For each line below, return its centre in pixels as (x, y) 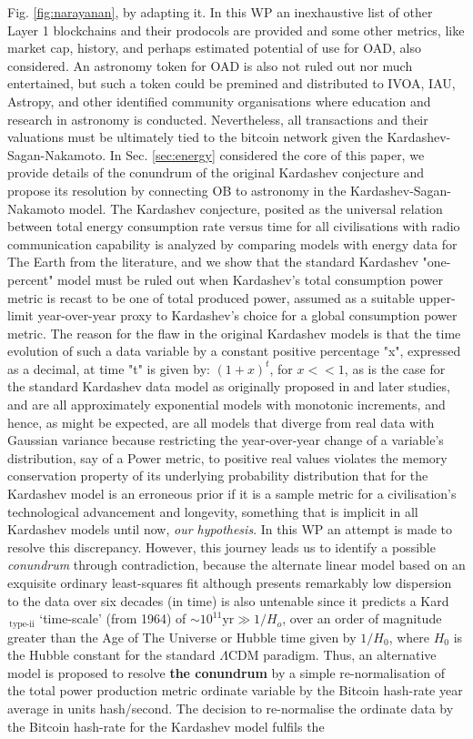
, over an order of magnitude (362, 618)
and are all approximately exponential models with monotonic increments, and (226, 405)
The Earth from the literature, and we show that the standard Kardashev (213, 262)
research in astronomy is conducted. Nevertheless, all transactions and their (218, 119)
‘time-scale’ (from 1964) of (113, 618)
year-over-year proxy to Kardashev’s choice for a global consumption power (247, 315)
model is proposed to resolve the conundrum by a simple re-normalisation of (226, 672)
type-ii (22, 624)
